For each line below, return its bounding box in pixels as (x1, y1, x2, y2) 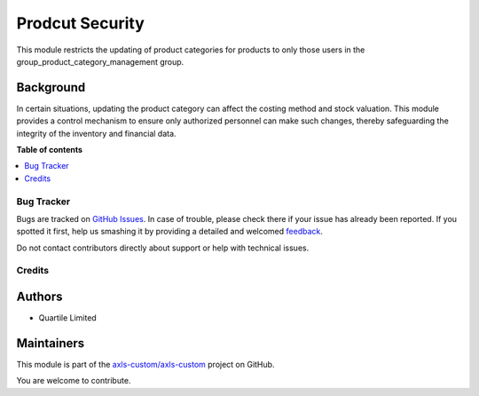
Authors (16, 289, 63, 305)
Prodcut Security (16, 13, 145, 33)
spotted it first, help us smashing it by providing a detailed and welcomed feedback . (16, 226, 324, 237)
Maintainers (16, 336, 85, 351)
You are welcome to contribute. (16, 376, 131, 386)
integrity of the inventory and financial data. (16, 128, 177, 139)
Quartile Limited (38, 313, 97, 323)
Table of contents (16, 145, 83, 155)
